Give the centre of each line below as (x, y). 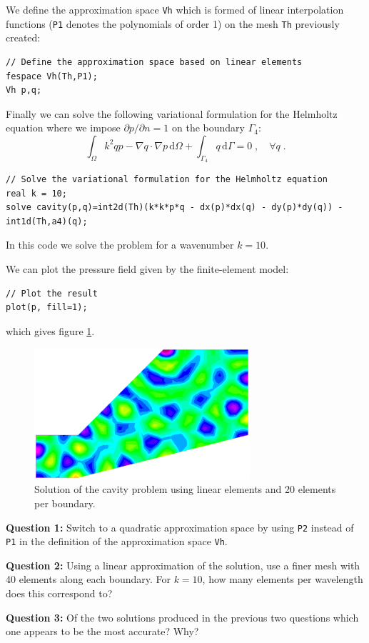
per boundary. (65, 503)
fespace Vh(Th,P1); (52, 76)
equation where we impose (63, 128)
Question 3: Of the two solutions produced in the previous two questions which (182, 617)
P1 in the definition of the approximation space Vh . (117, 541)
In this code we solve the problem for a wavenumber (120, 245)
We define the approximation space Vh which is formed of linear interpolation (175, 9)
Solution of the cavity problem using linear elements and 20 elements (185, 489)
